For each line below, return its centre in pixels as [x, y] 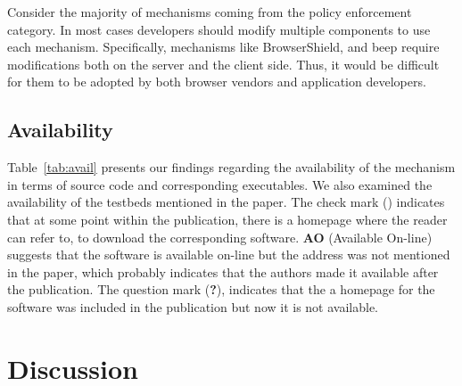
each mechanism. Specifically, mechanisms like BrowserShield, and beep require [223, 47]
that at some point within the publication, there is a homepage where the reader [227, 219]
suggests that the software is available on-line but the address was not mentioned [229, 255]
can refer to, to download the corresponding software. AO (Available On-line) [220, 237]
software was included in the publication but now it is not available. [193, 306]
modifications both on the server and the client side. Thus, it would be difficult [223, 64]
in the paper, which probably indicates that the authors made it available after [223, 271]
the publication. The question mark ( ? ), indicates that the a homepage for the [221, 289]
